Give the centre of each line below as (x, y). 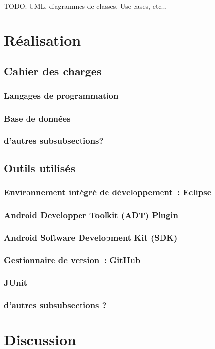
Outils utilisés (40, 168)
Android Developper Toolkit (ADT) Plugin (91, 214)
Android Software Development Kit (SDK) (91, 237)
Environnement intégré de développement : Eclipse (108, 192)
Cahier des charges (53, 71)
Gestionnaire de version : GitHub (72, 260)
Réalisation (42, 40)
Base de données (37, 118)
